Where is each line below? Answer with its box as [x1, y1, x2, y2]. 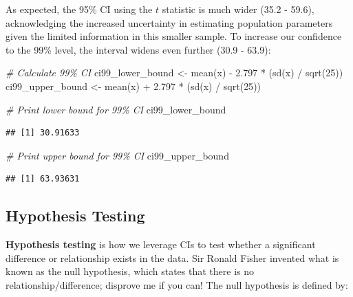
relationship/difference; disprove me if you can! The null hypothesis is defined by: [6, 277, 348, 291]
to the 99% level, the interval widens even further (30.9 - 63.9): [6, 42, 271, 56]
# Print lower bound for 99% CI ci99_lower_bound [6, 102, 226, 116]
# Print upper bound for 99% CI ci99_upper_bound [6, 148, 229, 162]
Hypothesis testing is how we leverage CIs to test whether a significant [6, 237, 316, 252]
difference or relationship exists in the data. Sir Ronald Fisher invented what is [6, 250, 339, 265]
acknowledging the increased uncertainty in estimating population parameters [6, 15, 333, 30]
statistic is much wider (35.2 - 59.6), [162, 2, 314, 16]
